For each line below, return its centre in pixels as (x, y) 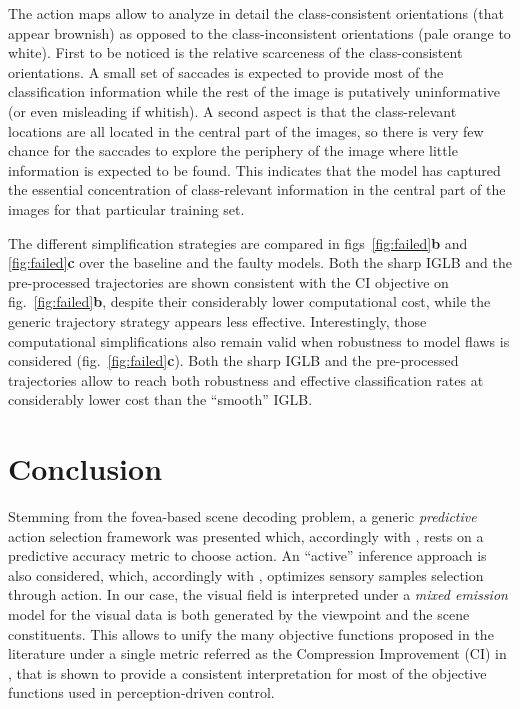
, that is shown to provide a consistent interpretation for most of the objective (247, 672)
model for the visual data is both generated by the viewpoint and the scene (239, 613)
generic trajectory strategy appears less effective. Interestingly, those (217, 320)
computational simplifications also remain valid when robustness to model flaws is (259, 340)
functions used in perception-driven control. (141, 692)
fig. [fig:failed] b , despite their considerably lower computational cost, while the (249, 301)
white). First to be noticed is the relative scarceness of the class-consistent (235, 52)
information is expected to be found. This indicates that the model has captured (254, 169)
